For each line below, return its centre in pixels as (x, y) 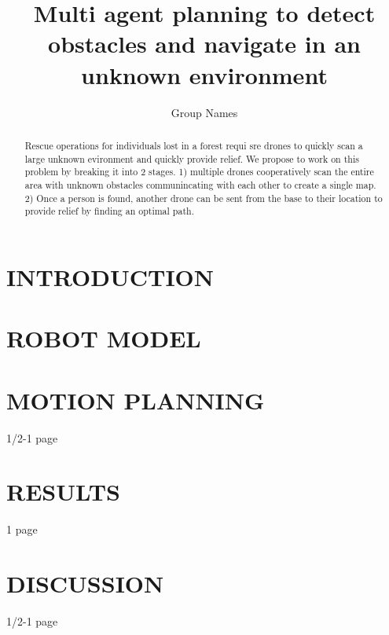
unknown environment (204, 74)
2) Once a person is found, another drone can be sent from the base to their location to (204, 198)
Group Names (204, 112)
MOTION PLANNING (136, 400)
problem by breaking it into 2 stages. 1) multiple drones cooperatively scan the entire (199, 172)
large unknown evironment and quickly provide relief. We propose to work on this (192, 158)
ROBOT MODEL (104, 338)
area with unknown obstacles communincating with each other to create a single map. (200, 184)
